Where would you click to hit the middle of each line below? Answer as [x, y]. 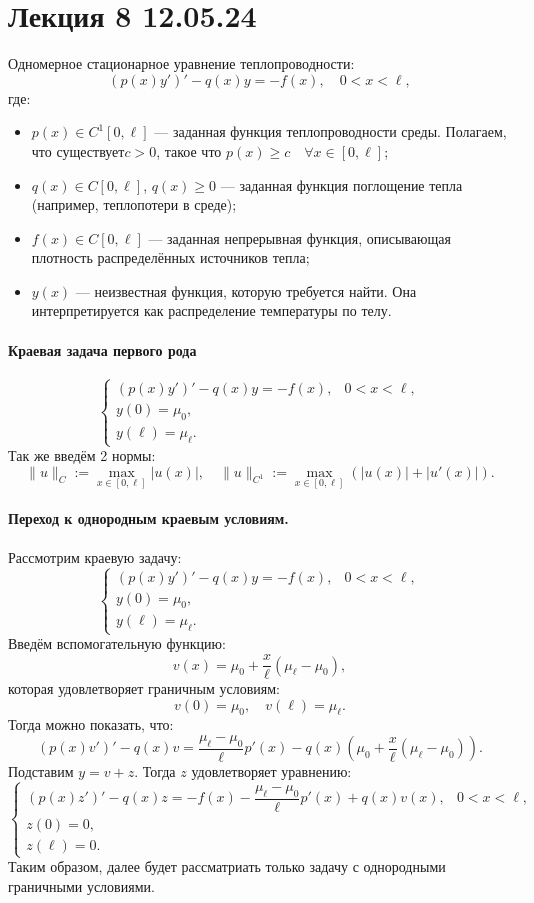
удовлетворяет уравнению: [271, 771]
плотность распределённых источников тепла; [170, 257]
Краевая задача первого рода [102, 349]
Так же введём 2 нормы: [82, 455]
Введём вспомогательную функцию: [117, 643]
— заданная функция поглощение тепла [341, 184]
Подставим [41, 771]
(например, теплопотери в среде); [134, 204]
